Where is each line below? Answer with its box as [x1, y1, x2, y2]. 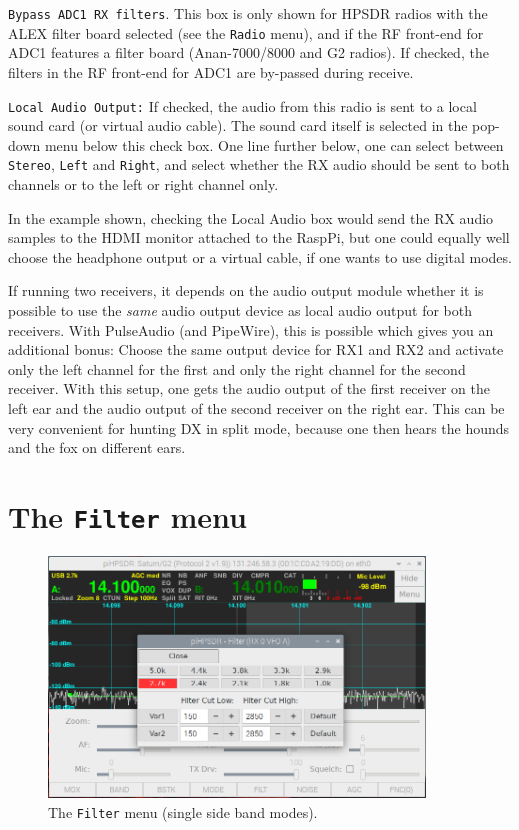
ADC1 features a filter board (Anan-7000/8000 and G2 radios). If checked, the [8, 42, 489, 63]
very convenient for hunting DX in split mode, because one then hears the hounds [8, 417, 510, 438]
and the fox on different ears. [8, 437, 186, 458]
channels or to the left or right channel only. [8, 174, 279, 194]
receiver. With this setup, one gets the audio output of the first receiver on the [8, 378, 490, 399]
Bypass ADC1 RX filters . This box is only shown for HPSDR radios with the [8, 3, 488, 23]
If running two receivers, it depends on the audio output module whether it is [8, 280, 484, 301]
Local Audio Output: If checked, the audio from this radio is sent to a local [8, 95, 477, 116]
